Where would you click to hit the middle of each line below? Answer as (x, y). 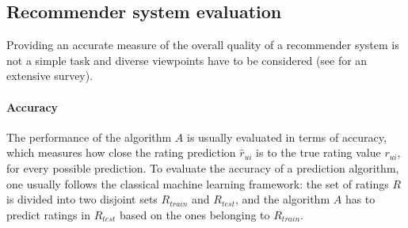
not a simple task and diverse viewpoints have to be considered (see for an (187, 60)
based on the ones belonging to (194, 214)
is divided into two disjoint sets (82, 199)
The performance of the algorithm (89, 137)
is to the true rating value (318, 152)
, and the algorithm (283, 199)
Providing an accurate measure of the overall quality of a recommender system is (203, 45)
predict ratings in (48, 214)
